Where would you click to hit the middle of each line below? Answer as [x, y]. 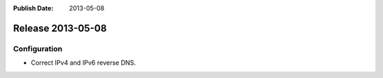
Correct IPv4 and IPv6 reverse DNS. [83, 63]
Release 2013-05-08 [60, 28]
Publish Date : [33, 8]
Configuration [38, 48]
